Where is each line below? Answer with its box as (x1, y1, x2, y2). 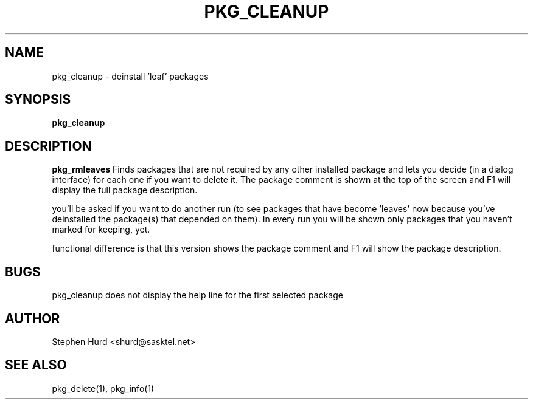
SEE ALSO (5, 357, 67, 373)
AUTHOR (5, 310, 60, 326)
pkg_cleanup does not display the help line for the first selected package (52, 290, 343, 301)
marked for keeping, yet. (52, 224, 150, 235)
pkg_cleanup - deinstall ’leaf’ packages (52, 70, 209, 81)
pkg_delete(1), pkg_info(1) (52, 383, 155, 394)
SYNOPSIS (5, 92, 71, 108)
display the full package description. (52, 185, 198, 196)
